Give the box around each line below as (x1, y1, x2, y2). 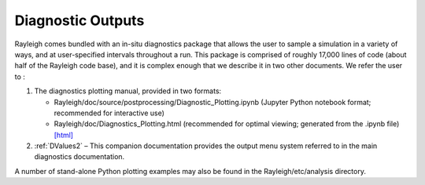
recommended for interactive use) (54, 108, 165, 118)
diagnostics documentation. (34, 152, 125, 161)
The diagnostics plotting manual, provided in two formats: (34, 86, 222, 96)
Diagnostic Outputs (14, 12, 145, 29)
